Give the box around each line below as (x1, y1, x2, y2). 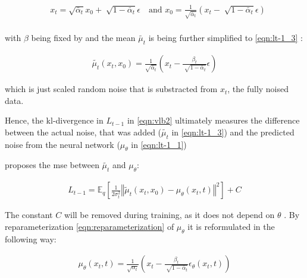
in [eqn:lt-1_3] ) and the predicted (171, 125, 295, 138)
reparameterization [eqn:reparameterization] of (5, 220, 174, 232)
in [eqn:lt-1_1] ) (131, 138, 187, 150)
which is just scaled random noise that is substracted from (5, 83, 218, 95)
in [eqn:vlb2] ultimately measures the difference (127, 114, 300, 127)
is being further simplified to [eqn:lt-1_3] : (148, 31, 303, 44)
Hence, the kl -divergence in (5, 114, 104, 127)
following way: (5, 232, 57, 245)
